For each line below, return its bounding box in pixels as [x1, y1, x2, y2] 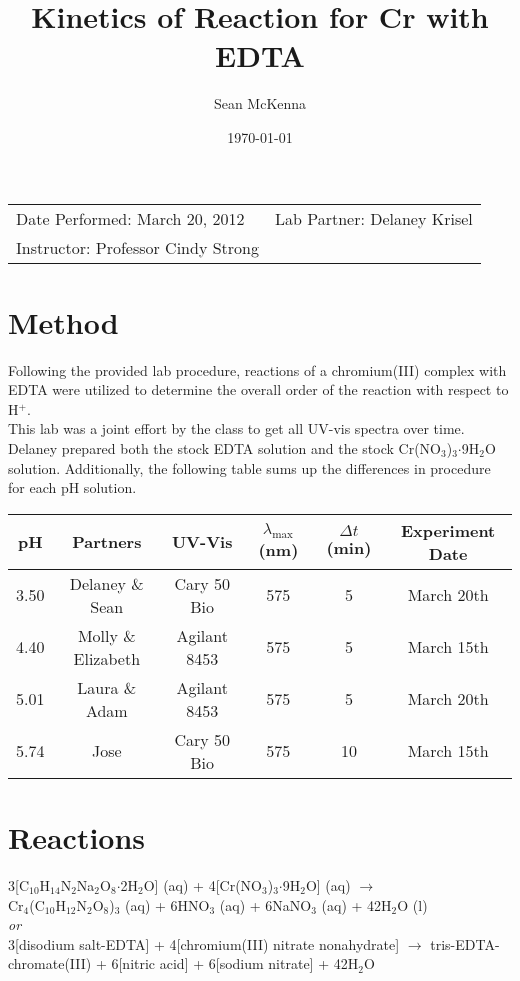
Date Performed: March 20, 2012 [16, 206, 245, 230]
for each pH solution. [8, 477, 137, 498]
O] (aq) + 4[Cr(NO [143, 874, 262, 895]
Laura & [77, 675, 137, 699]
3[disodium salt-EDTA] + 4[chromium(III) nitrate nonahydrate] [8, 933, 400, 954]
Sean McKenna [213, 93, 307, 114]
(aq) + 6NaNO [219, 894, 312, 915]
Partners [72, 530, 142, 554]
